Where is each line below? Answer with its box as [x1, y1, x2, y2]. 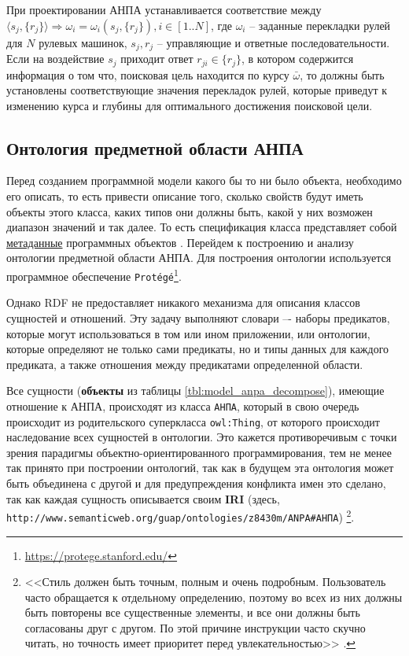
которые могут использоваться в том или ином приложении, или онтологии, [6, 325, 370, 341]
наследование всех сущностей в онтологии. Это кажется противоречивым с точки [6, 429, 397, 445]
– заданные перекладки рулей [249, 17, 391, 33]
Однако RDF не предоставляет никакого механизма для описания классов [6, 294, 360, 311]
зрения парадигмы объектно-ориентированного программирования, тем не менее [6, 444, 392, 460]
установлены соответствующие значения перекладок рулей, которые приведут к [6, 82, 387, 98]
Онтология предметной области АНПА [6, 135, 304, 160]
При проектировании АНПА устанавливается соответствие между [6, 2, 322, 17]
